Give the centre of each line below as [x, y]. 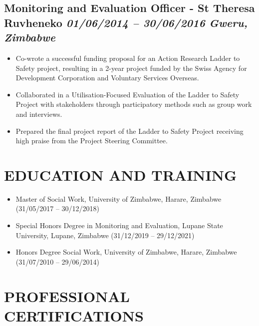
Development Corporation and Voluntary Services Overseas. [107, 78]
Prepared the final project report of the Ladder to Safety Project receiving [129, 131]
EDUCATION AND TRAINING [121, 174]
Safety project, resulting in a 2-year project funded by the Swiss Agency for [131, 68]
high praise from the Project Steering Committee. [92, 141]
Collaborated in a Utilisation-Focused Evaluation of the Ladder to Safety [128, 94]
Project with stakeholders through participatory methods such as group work [134, 104]
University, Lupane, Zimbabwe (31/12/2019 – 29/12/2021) [105, 235]
